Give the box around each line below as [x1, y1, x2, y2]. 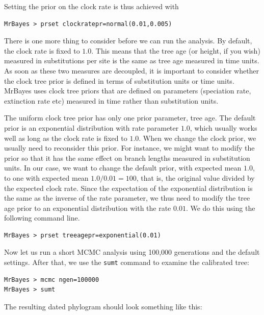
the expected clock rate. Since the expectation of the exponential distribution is [4, 182, 253, 193]
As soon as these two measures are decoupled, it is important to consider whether [4, 65, 259, 76]
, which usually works [190, 122, 257, 133]
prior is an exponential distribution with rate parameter [4, 122, 179, 133]
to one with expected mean [4, 172, 89, 183]
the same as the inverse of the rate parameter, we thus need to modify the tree [4, 192, 250, 203]
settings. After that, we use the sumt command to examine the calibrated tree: [4, 257, 249, 268]
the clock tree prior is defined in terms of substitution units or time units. [4, 75, 234, 86]
